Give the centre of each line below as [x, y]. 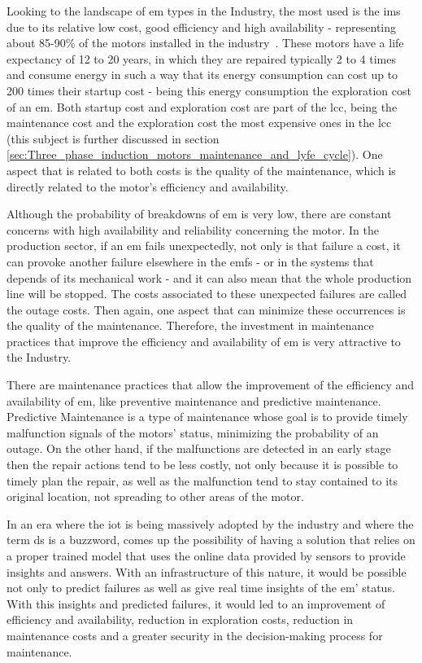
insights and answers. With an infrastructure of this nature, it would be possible [207, 571]
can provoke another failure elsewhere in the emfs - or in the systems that [190, 261]
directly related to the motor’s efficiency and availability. [148, 186]
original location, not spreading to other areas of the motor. [155, 496]
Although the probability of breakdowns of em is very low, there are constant [199, 214]
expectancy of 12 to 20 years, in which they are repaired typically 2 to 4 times [201, 58]
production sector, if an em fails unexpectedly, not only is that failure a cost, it [204, 246]
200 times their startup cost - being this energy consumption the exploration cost [209, 90]
